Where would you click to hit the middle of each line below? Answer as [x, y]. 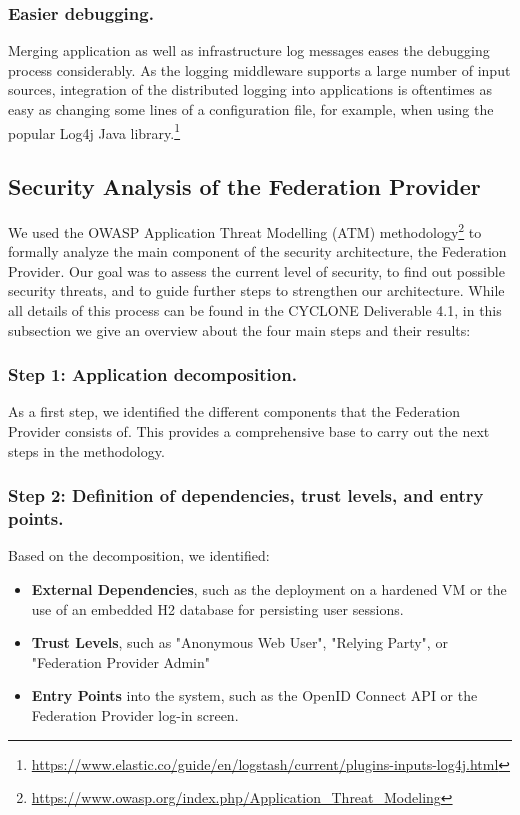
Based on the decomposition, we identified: [139, 555]
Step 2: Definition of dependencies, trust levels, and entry [246, 495]
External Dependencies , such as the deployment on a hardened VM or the [269, 589]
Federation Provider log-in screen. [135, 714]
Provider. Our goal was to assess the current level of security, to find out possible [256, 270]
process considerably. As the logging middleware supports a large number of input [259, 69]
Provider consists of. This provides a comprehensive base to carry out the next [249, 431]
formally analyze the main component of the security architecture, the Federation [257, 251]
